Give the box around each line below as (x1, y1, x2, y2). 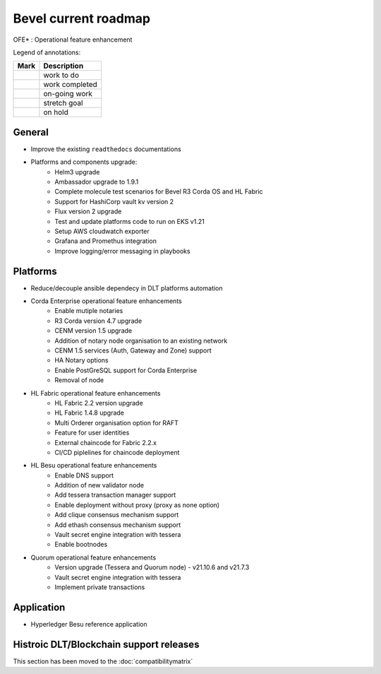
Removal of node (54, 376, 104, 384)
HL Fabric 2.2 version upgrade (54, 398, 144, 407)
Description (43, 61, 84, 71)
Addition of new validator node (54, 481, 145, 490)
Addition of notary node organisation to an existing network (54, 336, 228, 345)
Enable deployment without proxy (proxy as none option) (54, 500, 220, 509)
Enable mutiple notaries (54, 307, 123, 315)
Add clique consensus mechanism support (54, 511, 179, 519)
